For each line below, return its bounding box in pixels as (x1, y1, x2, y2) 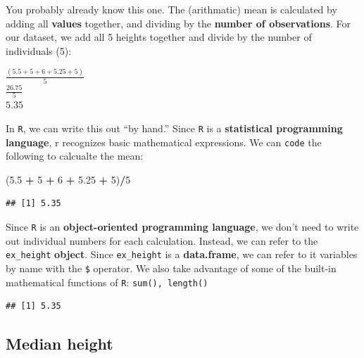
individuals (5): (6, 43, 72, 58)
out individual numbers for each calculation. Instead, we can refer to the (6, 233, 318, 248)
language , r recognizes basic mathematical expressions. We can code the (6, 134, 322, 149)
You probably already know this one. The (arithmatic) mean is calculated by (6, 2, 337, 16)
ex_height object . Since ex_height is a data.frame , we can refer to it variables (6, 247, 358, 262)
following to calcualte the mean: (6, 148, 144, 163)
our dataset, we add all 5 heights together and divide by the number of (6, 30, 312, 44)
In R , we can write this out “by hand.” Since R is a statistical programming (6, 120, 343, 135)
